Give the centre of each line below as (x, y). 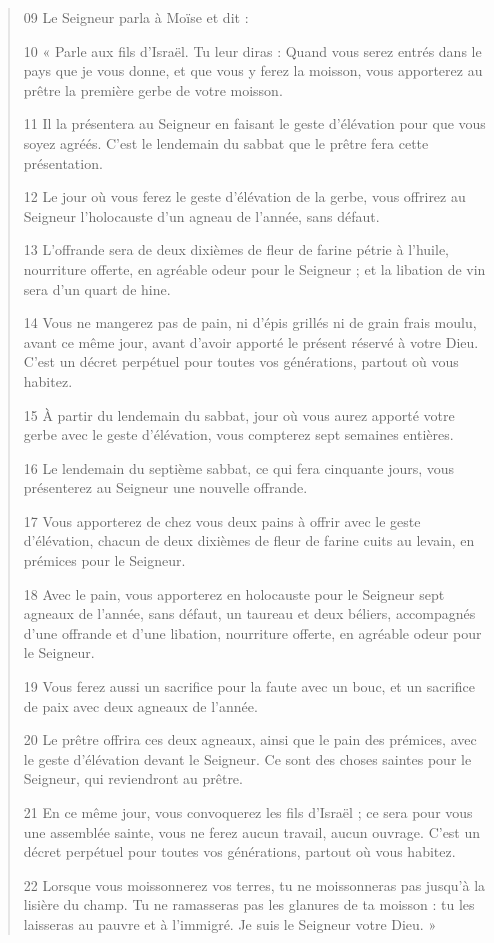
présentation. (63, 162)
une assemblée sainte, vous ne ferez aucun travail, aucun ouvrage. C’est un (252, 831)
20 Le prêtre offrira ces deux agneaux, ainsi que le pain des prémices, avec (250, 739)
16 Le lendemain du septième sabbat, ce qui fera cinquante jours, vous (239, 467)
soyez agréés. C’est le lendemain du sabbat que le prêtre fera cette (226, 142)
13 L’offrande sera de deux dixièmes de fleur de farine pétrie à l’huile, (236, 249)
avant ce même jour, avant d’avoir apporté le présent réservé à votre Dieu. (251, 341)
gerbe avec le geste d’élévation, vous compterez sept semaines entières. (238, 434)
